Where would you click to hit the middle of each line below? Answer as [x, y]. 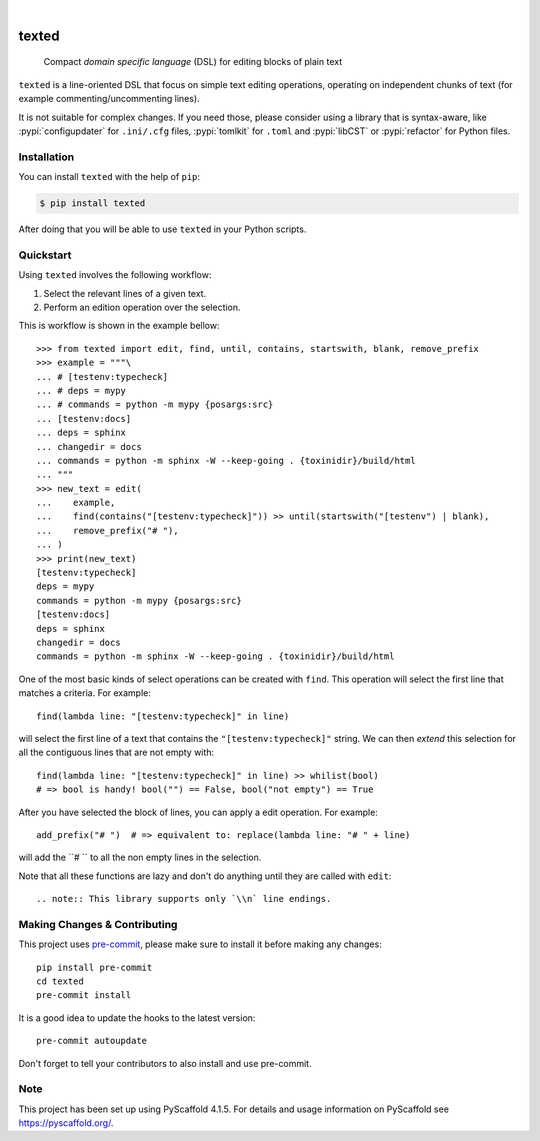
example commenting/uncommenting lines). [109, 99]
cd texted [60, 981]
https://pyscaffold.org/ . [66, 1123]
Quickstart [45, 255]
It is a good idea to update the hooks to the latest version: [137, 1017]
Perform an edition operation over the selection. [142, 307]
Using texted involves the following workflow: [115, 275]
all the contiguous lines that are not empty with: [116, 752]
